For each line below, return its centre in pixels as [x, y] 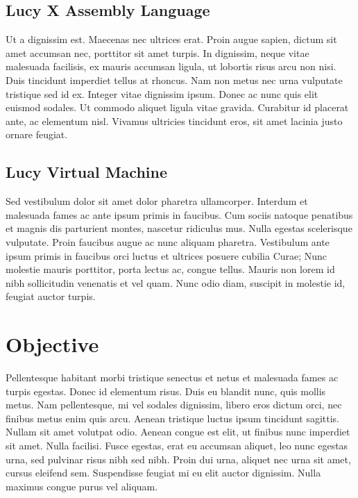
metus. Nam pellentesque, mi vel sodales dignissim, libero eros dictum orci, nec [174, 405]
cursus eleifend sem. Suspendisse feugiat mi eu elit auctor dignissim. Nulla [163, 473]
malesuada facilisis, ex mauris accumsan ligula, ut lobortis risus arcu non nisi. [171, 66]
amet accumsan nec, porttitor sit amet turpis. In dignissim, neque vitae [157, 52]
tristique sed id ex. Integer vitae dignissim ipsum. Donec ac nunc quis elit [162, 93]
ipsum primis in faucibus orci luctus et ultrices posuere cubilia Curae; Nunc [167, 255]
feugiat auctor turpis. [51, 296]
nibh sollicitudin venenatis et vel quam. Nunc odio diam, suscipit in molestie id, [176, 282]
